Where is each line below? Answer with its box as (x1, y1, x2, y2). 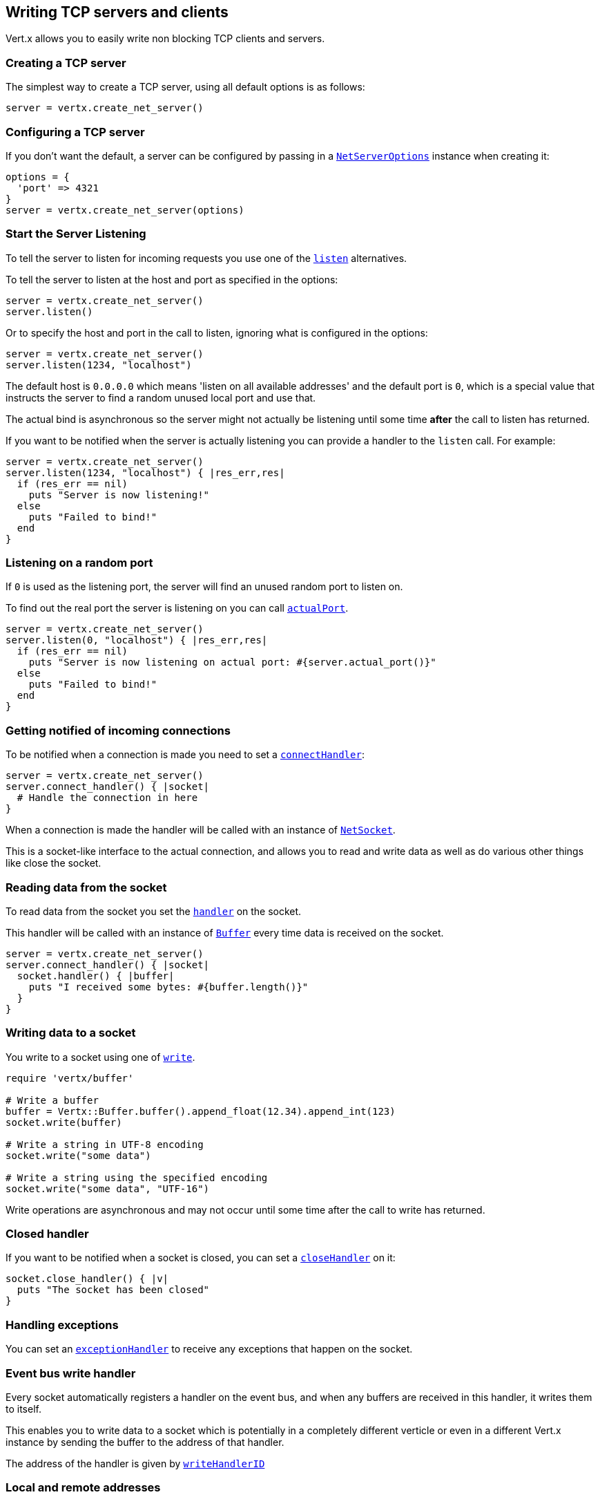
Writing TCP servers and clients (6, 3, 229, 21)
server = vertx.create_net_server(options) (6, 204, 244, 216)
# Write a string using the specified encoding (6, 1171, 268, 1183)
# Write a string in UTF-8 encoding (6, 1138, 204, 1150)
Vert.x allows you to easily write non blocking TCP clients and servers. (6, 32, 325, 45)
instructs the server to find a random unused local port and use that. (6, 391, 316, 404)
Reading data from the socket (6, 880, 167, 894)
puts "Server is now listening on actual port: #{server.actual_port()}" (28, 657, 436, 668)
